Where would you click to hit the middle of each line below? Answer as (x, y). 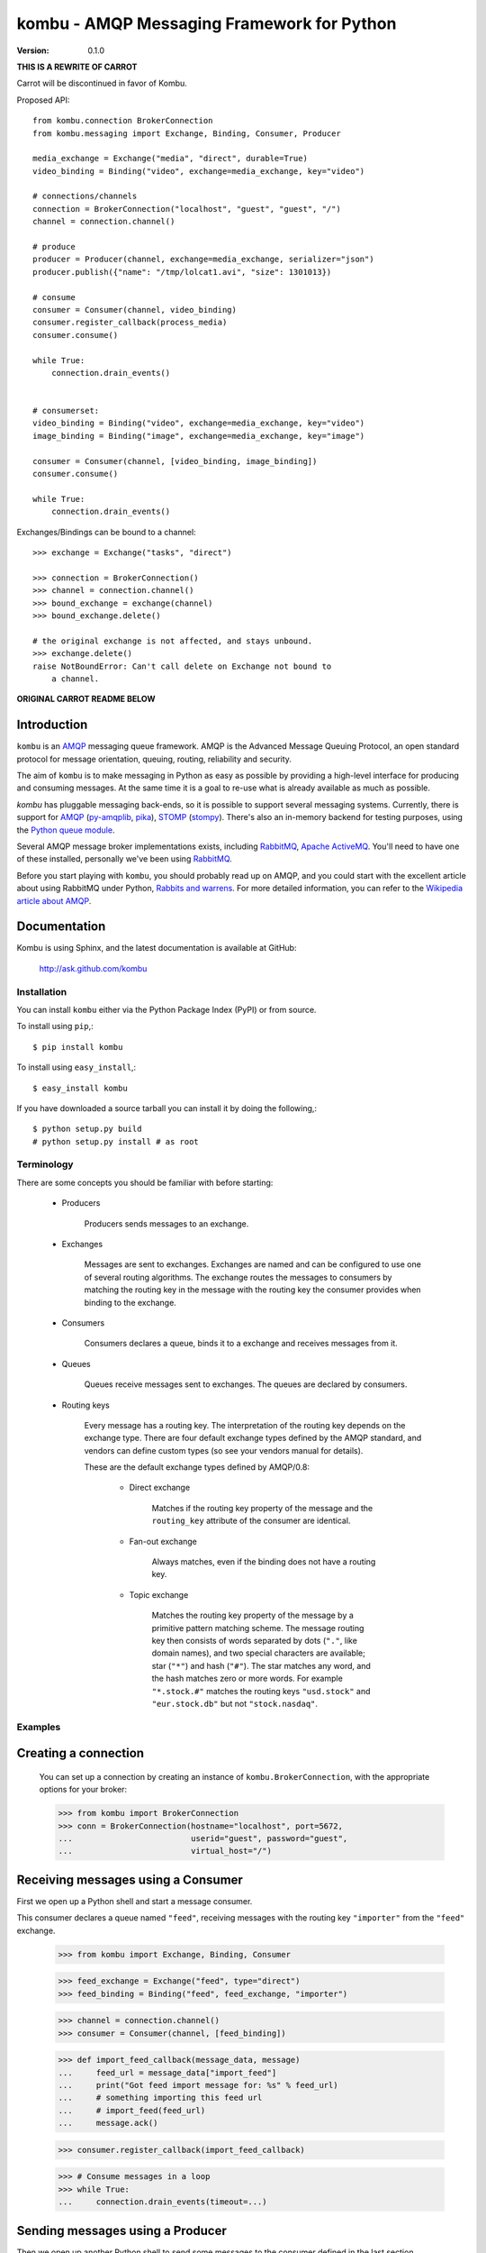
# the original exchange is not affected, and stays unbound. (173, 641)
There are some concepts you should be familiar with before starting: (145, 1182)
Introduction (52, 725)
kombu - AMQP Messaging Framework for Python (207, 23)
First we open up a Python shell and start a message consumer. (135, 1901)
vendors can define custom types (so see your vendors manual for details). (224, 1450)
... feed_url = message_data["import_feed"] (167, 2072)
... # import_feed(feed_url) (132, 2110)
